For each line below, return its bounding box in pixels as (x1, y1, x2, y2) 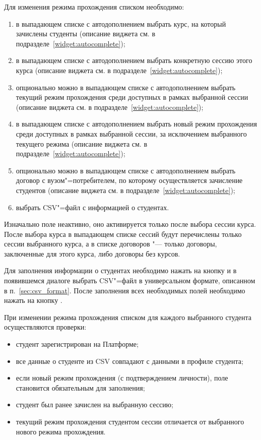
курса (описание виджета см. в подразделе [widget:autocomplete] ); (16, 65, 223, 75)
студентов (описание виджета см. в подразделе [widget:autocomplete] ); (16, 184, 235, 195)
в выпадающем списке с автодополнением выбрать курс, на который (16, 18, 226, 29)
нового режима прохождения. (16, 426, 106, 436)
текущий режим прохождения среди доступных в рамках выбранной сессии (16, 92, 248, 102)
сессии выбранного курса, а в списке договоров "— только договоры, (4, 238, 217, 249)
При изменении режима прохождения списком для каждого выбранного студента (4, 311, 251, 322)
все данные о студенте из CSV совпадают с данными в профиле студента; (16, 355, 243, 366)
